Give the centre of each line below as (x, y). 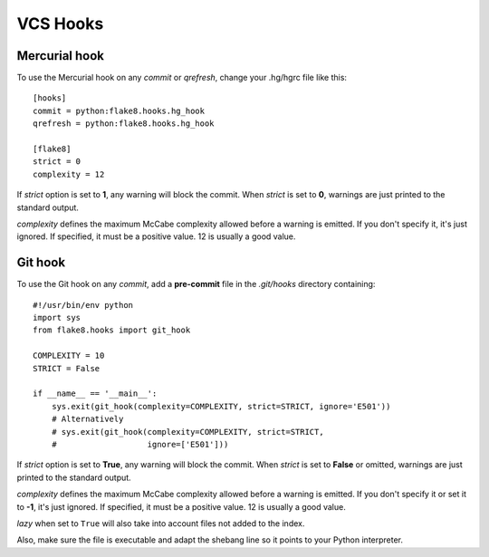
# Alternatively (87, 419)
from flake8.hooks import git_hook (112, 330)
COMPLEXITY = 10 (69, 356)
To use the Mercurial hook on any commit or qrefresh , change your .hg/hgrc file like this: (182, 78)
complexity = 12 (69, 174)
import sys (57, 318)
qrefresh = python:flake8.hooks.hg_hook (124, 124)
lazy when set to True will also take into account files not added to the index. (161, 523)
